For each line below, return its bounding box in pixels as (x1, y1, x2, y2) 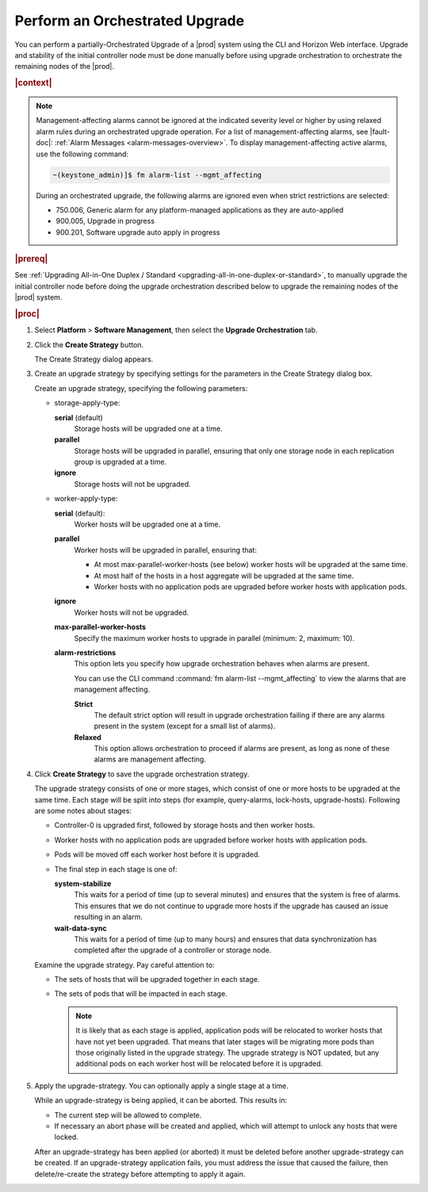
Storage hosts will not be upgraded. (74, 479, 191, 489)
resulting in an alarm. (74, 912, 143, 922)
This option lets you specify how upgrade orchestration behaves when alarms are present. (74, 659, 370, 669)
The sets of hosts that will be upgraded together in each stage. (54, 975, 260, 984)
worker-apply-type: (54, 494, 118, 504)
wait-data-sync (54, 923, 107, 933)
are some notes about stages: (34, 806, 132, 816)
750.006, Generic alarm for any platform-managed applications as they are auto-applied (55, 205, 344, 214)
